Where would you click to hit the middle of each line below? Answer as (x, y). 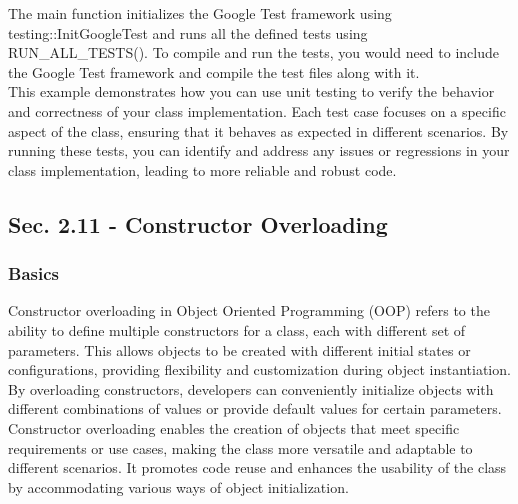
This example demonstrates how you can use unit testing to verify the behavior (251, 91)
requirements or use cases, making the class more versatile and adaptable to (240, 447)
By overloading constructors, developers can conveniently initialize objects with (251, 388)
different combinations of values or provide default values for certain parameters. (255, 408)
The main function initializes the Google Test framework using (200, 13)
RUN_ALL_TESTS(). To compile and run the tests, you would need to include (253, 52)
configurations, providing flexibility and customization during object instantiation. (259, 369)
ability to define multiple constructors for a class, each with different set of (237, 329)
